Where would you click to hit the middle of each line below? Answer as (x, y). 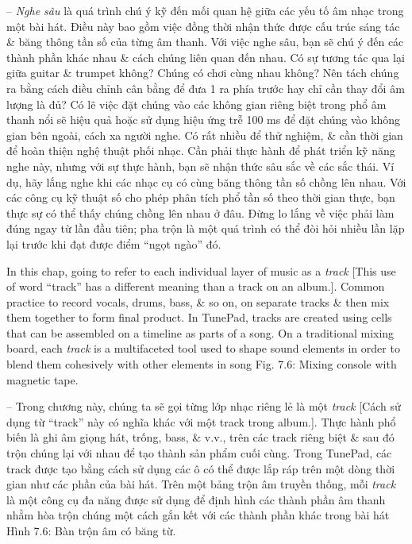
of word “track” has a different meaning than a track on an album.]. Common (196, 286)
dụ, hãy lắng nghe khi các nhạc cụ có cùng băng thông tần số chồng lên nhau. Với (206, 181)
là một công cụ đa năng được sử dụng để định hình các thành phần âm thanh (196, 499)
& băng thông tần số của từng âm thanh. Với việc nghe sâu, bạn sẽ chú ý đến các (205, 42)
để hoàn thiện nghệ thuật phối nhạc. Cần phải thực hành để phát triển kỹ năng (201, 150)
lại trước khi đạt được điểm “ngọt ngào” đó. (114, 243)
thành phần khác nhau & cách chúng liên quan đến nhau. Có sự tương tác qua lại (206, 57)
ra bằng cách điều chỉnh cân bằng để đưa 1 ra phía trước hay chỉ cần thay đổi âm (206, 88)
